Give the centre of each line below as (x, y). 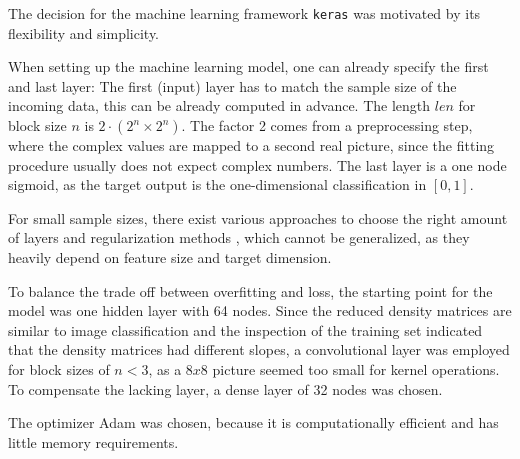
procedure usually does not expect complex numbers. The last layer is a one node (257, 164)
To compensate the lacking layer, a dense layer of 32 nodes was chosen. (225, 388)
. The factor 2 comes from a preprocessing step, (327, 125)
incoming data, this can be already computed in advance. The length (219, 105)
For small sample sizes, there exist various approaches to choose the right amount (258, 217)
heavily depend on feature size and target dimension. (170, 257)
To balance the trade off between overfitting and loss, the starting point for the (250, 290)
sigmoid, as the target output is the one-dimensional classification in (217, 184)
